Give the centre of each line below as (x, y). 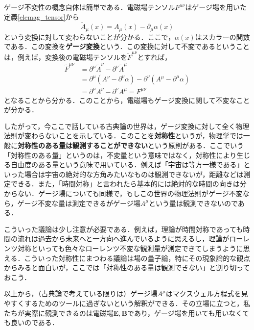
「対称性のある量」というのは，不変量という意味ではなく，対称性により (120, 155)
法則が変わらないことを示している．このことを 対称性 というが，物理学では (124, 136)
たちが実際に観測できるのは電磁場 (59, 313)
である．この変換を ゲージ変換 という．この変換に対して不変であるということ (127, 46)
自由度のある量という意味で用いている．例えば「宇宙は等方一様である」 (127, 165)
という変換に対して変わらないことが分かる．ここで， (90, 37)
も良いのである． (31, 322)
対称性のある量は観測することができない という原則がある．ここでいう (131, 145)
